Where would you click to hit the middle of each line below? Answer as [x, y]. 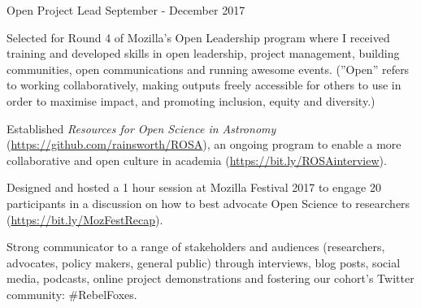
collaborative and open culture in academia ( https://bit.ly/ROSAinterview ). [197, 160]
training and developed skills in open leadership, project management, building [203, 53]
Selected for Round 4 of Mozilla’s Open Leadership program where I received [198, 37]
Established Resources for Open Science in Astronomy [141, 128]
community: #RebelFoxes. [72, 294]
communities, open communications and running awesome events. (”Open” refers [208, 69]
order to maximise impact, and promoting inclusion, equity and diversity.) [191, 100]
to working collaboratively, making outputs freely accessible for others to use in [204, 85]
